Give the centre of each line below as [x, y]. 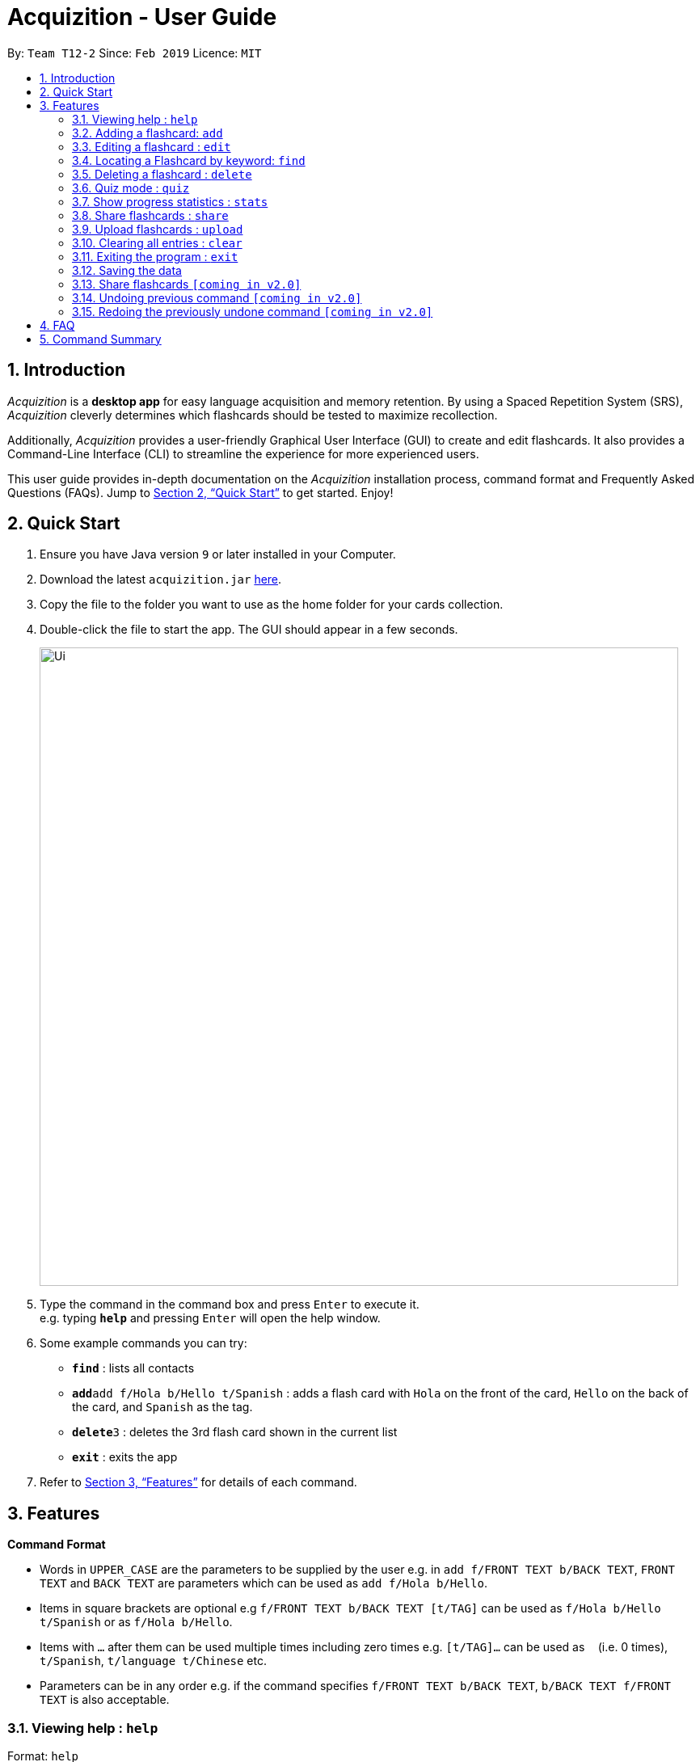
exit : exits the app [125, 1457]
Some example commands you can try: [143, 1343]
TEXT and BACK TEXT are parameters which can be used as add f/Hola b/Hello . [264, 1583]
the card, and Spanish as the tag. [162, 1407]
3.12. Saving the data [127, 270]
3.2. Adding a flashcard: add [148, 133]
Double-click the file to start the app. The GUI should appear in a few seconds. [249, 630]
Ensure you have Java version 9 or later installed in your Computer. [218, 554]
